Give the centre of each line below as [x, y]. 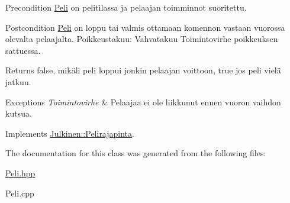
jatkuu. [18, 81]
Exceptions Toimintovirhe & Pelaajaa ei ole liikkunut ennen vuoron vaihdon [143, 101]
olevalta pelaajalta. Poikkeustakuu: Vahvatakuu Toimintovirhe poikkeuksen [142, 39]
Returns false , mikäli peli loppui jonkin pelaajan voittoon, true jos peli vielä [143, 70]
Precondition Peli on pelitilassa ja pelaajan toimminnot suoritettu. [126, 7]
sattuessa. [23, 50]
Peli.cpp [20, 193]
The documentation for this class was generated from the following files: [136, 153]
